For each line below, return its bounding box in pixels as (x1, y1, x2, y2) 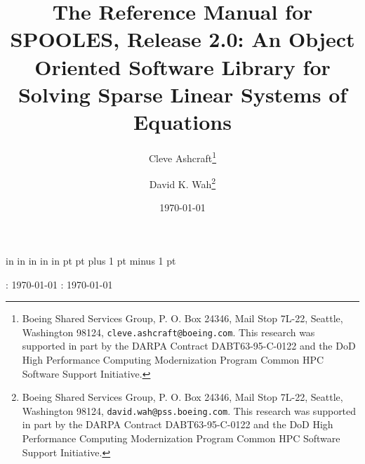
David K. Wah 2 (149, 175, 216, 191)
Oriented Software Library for (34, 52, 331, 81)
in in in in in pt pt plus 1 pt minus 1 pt (6, 253, 176, 267)
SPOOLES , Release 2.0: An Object (10, 25, 355, 53)
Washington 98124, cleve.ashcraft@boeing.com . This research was (22, 324, 315, 339)
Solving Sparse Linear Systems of (18, 79, 347, 108)
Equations (133, 107, 232, 135)
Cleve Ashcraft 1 (148, 148, 217, 165)
